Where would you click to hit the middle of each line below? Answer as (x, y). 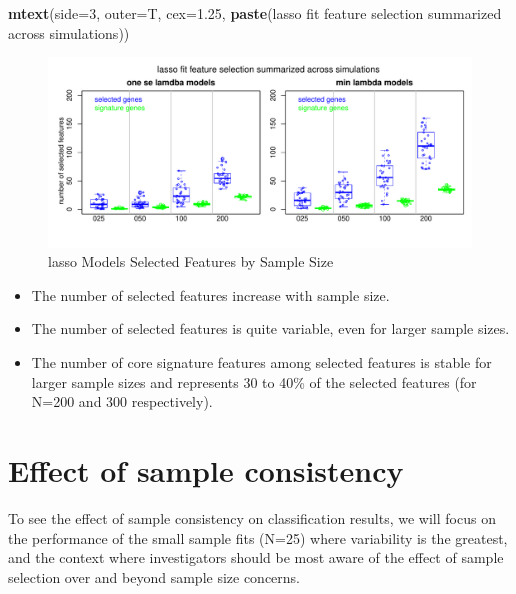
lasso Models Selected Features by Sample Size (191, 261)
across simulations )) (69, 32)
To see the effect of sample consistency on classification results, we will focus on (252, 517)
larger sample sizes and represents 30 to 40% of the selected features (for (254, 381)
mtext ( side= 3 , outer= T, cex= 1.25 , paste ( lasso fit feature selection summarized (255, 13)
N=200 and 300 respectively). (122, 401)
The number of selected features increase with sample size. (210, 294)
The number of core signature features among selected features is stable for (261, 362)
